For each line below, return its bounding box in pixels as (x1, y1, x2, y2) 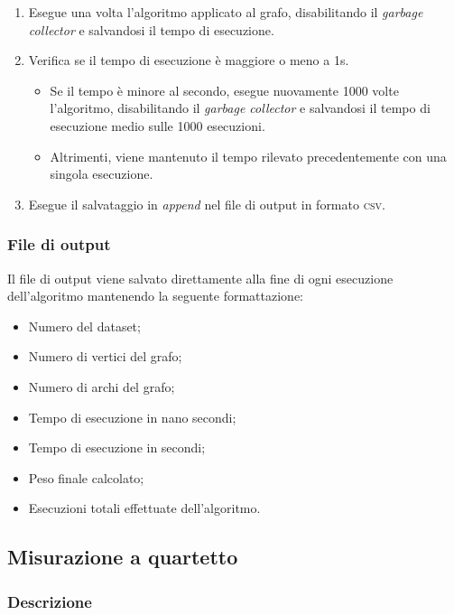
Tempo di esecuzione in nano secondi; (28, 407, 236, 426)
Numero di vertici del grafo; (28, 347, 182, 366)
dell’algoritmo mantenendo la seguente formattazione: (7, 286, 303, 305)
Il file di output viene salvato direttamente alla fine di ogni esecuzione (7, 268, 394, 287)
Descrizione (7, 590, 92, 612)
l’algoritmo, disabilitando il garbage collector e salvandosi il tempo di (50, 98, 431, 117)
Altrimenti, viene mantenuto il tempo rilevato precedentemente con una (50, 146, 447, 165)
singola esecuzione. (50, 164, 153, 183)
